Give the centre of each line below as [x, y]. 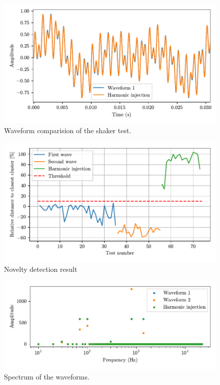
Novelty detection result [41, 269]
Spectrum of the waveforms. [47, 377]
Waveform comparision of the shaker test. [68, 130]
